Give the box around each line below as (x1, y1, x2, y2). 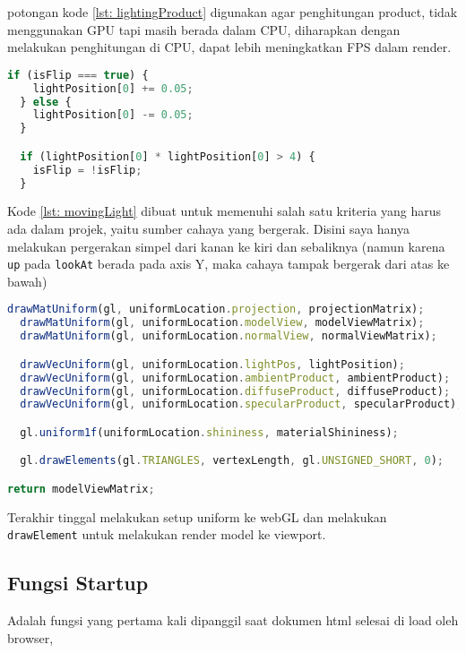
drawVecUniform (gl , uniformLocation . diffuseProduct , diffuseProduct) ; (20, 384, 451, 398)
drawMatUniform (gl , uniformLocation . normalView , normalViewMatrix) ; (20, 330, 437, 343)
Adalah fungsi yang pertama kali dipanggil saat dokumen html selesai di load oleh (7, 611, 459, 630)
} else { (20, 95, 72, 108)
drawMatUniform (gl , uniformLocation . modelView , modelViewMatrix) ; (20, 316, 425, 330)
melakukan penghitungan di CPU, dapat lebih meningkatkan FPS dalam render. (7, 38, 452, 56)
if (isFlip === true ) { (7, 68, 149, 82)
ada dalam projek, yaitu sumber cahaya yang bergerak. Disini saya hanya (7, 219, 410, 238)
